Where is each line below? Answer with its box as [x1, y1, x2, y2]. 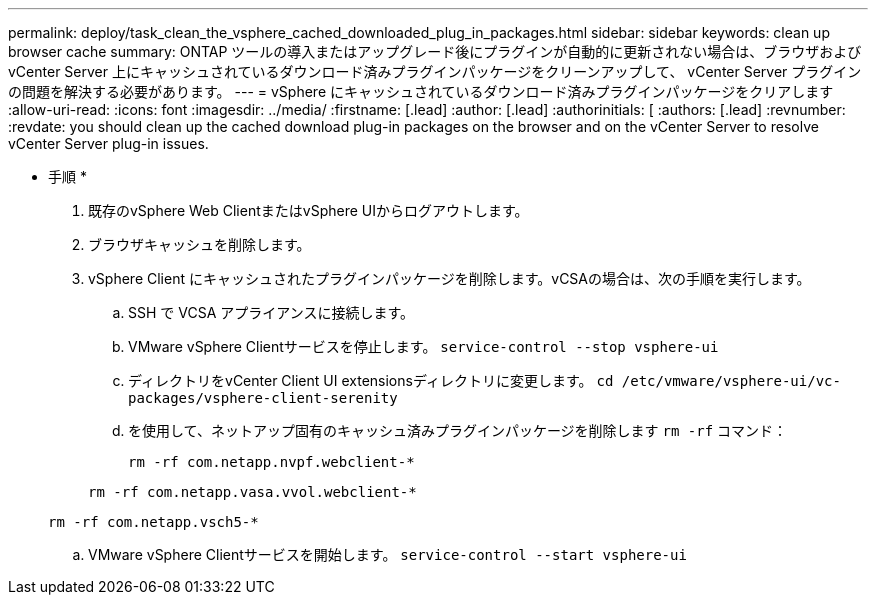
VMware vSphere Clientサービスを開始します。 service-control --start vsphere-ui [88, 546, 687, 563]
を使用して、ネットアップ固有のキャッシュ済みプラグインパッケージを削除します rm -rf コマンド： [128, 422, 788, 439]
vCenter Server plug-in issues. [8, 135, 209, 152]
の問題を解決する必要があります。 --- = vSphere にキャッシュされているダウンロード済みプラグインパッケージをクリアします [8, 83, 834, 100]
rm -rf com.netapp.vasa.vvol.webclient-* [88, 484, 417, 500]
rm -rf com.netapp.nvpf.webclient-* [128, 454, 415, 470]
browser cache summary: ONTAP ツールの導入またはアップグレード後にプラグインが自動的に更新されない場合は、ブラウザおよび [8, 43, 862, 60]
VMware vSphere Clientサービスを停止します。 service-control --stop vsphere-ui [128, 338, 719, 355]
